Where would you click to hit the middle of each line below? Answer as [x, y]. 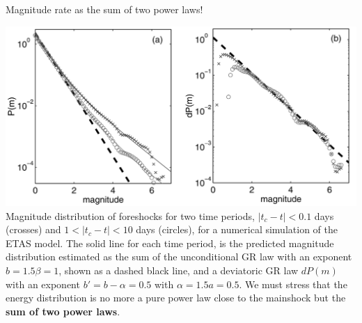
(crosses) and [33, 229]
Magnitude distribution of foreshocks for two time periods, [130, 215]
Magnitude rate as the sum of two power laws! [104, 9]
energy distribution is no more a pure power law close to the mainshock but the [176, 298]
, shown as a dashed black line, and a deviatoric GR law [179, 270]
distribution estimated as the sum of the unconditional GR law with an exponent [179, 257]
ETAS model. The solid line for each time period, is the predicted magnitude [170, 243]
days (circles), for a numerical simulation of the [237, 229]
